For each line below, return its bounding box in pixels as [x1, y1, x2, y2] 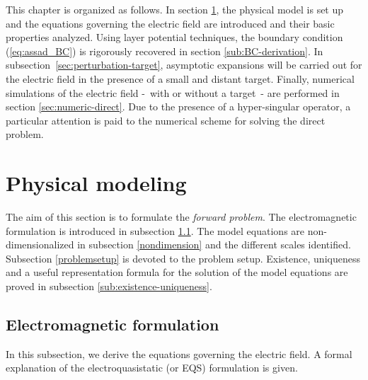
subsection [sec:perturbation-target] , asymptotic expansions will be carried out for [6, 57, 362, 72]
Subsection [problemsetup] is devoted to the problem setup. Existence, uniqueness [6, 251, 360, 265]
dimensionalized [6, 237, 74, 252]
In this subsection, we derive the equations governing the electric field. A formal [6, 346, 352, 361]
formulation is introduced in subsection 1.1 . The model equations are [6, 223, 305, 238]
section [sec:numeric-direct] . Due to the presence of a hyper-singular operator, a [6, 99, 351, 114]
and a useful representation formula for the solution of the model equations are [6, 265, 348, 280]
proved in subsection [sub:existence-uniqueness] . [6, 279, 212, 294]
